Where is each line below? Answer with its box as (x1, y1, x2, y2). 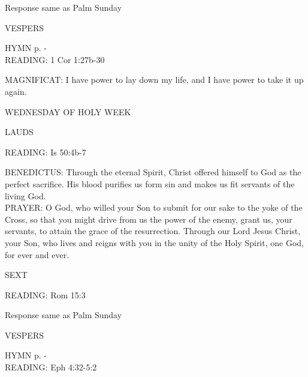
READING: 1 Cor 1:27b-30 (5, 53, 105, 65)
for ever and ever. (5, 248, 70, 261)
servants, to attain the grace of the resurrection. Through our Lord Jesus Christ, (5, 225, 301, 237)
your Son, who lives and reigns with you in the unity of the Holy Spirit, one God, (5, 236, 304, 249)
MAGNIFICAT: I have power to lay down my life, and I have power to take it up (5, 73, 304, 86)
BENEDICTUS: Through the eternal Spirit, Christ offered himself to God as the (5, 166, 301, 178)
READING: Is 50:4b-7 (5, 145, 86, 158)
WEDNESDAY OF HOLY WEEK (5, 105, 131, 118)
